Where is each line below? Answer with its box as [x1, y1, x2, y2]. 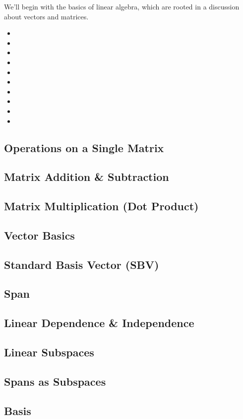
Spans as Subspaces [4, 373, 106, 389]
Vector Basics [4, 227, 75, 243]
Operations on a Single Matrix [4, 140, 164, 155]
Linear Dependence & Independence [4, 315, 194, 331]
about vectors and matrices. [4, 11, 89, 21]
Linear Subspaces [4, 344, 94, 359]
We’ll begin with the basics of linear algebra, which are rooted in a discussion [4, 1, 240, 11]
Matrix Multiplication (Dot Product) [4, 198, 199, 214]
